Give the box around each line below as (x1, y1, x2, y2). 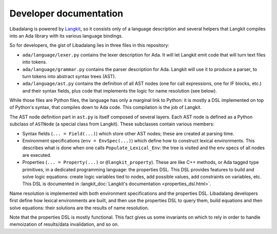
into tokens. (22, 59, 47, 65)
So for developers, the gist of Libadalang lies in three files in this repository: (9, 42, 169, 48)
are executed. (22, 152, 51, 158)
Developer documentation (9, 8, 123, 19)
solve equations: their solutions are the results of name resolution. (9, 205, 149, 211)
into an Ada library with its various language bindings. (9, 32, 123, 39)
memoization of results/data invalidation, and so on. (9, 221, 119, 227)
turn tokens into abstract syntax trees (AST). (22, 73, 116, 79)
